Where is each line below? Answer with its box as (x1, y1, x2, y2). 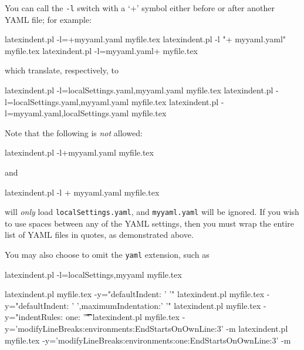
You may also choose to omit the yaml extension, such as (5, 248, 210, 261)
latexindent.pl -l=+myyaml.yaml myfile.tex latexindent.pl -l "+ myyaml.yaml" (5, 33, 286, 45)
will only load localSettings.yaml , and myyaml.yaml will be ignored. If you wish (5, 206, 299, 218)
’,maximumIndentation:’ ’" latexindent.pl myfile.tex (76, 299, 261, 311)
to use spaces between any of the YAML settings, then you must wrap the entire (5, 217, 295, 229)
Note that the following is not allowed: (5, 126, 143, 139)
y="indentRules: (5, 311, 63, 323)
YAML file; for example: (5, 13, 92, 25)
